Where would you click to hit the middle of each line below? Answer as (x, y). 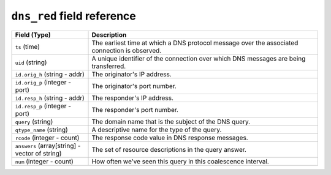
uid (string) (31, 62)
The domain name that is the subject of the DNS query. (171, 121)
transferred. (109, 66)
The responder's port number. (135, 110)
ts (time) (27, 47)
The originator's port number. (134, 86)
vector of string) (38, 153)
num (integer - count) (44, 161)
